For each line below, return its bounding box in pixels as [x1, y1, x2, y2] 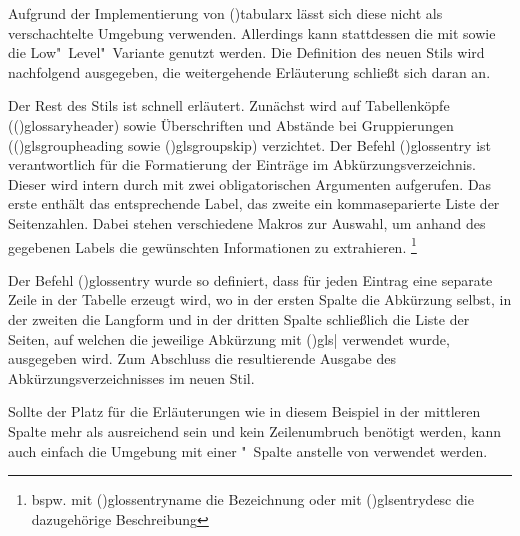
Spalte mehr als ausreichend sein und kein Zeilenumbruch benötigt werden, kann [8, 420, 502, 441]
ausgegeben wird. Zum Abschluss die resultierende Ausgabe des [8, 348, 396, 369]
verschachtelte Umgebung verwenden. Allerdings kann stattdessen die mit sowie [8, 22, 496, 43]
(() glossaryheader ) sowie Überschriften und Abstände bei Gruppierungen [8, 114, 454, 135]
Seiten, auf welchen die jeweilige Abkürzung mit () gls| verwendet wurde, [8, 328, 450, 349]
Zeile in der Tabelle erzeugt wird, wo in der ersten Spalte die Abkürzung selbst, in [8, 289, 512, 310]
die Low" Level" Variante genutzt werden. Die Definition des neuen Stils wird [8, 42, 485, 63]
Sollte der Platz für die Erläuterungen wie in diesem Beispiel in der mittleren [8, 401, 481, 422]
